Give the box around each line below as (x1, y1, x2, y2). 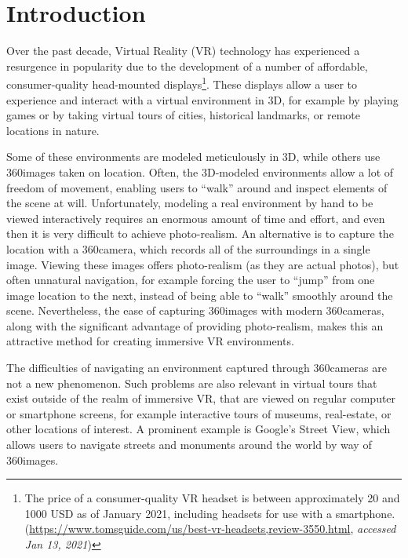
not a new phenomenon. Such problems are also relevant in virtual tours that (6, 374, 377, 391)
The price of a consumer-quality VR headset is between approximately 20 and (24, 490, 400, 506)
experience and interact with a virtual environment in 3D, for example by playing (6, 91, 399, 108)
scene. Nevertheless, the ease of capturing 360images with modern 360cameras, (6, 302, 384, 319)
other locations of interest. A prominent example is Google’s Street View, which (6, 421, 391, 437)
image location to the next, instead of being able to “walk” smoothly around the (6, 286, 393, 303)
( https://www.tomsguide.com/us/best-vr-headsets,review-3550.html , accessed (24, 520, 396, 537)
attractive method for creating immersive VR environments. (6, 333, 294, 349)
